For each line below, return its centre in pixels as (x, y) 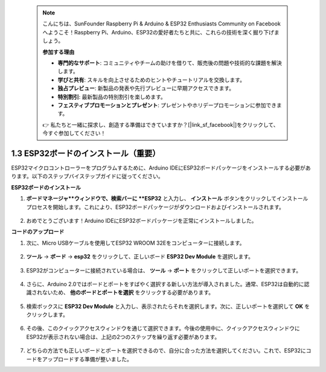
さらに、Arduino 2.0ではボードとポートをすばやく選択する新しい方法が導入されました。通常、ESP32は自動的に (165, 284)
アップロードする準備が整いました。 (87, 359)
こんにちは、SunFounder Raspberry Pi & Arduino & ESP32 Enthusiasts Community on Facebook (161, 24)
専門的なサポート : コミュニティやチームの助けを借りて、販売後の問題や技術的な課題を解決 (170, 63)
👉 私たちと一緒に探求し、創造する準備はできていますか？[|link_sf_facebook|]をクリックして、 (161, 124)
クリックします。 (47, 315)
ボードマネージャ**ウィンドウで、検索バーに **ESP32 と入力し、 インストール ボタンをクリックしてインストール (167, 199)
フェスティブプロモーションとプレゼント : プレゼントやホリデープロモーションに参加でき (167, 105)
